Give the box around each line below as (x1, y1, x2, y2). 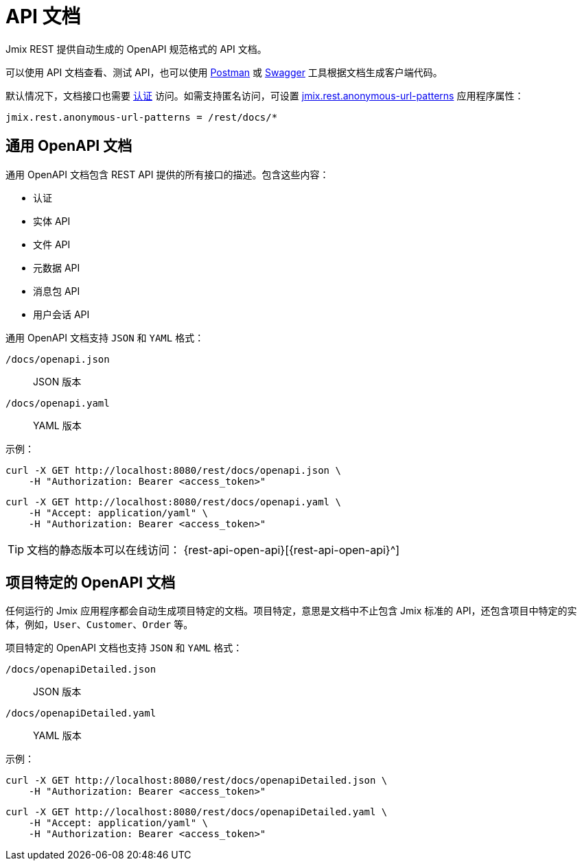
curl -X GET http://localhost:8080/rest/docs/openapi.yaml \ (5, 496, 341, 507)
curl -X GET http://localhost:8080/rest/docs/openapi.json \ (5, 464, 341, 476)
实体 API (33, 215, 71, 227)
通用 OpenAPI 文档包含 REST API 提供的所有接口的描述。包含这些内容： (5, 168, 329, 180)
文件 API (33, 238, 71, 250)
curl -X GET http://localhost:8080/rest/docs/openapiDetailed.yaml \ (5, 806, 388, 818)
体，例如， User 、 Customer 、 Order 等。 (5, 618, 194, 631)
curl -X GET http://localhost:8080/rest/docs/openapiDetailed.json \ (5, 775, 388, 786)
